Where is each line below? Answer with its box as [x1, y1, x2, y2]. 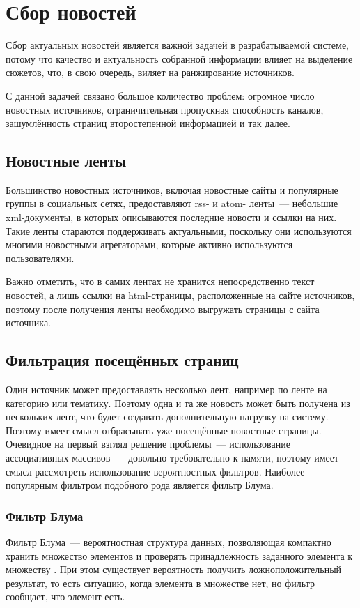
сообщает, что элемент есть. [6, 589, 125, 604]
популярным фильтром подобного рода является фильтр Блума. [6, 478, 274, 492]
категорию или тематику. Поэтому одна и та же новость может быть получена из [6, 395, 350, 410]
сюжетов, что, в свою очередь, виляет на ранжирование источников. [6, 65, 295, 79]
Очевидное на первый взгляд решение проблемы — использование [6, 436, 290, 451]
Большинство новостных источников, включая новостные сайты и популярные [6, 182, 338, 197]
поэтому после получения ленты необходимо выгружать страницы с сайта [6, 301, 320, 316]
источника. [6, 315, 51, 330]
